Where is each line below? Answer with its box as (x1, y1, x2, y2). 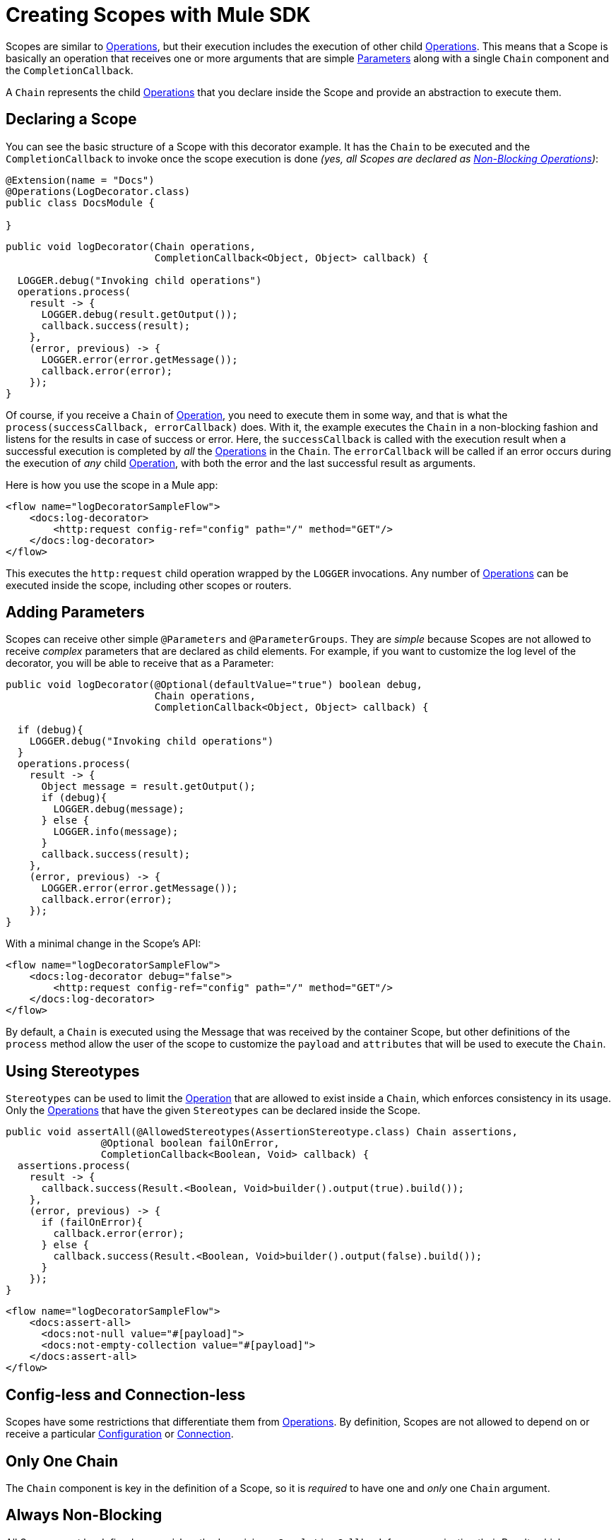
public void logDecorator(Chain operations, (6, 240, 256, 252)
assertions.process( (17, 1160, 131, 1172)
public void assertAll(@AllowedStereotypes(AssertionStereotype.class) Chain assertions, (6, 1126, 518, 1138)
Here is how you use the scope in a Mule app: (6, 478, 218, 491)
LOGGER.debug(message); (53, 803, 184, 815)
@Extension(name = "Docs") (6, 174, 155, 186)
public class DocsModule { (6, 196, 155, 208)
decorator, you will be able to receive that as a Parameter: (6, 657, 274, 670)
